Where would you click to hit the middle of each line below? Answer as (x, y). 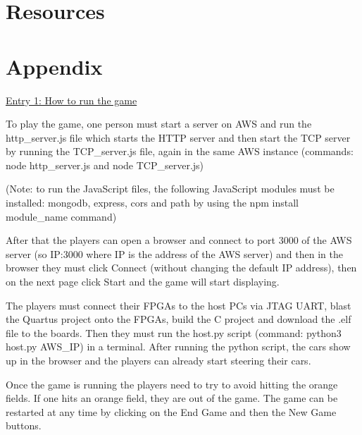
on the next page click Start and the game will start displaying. (143, 282)
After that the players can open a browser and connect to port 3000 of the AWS (179, 240)
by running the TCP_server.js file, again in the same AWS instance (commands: (180, 151)
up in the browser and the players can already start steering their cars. (158, 360)
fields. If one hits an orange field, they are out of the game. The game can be (172, 398)
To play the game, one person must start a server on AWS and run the (159, 124)
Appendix (54, 66)
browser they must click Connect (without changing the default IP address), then (181, 268)
